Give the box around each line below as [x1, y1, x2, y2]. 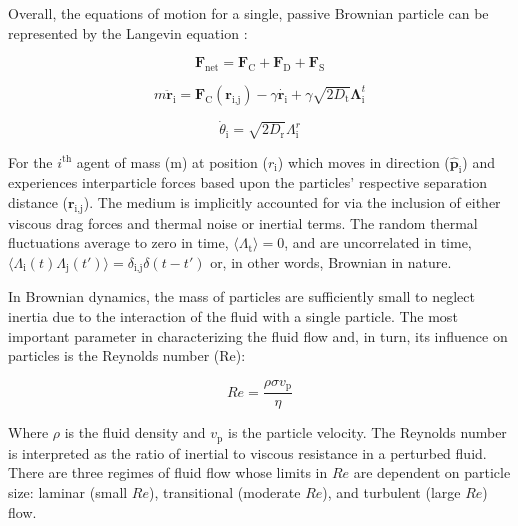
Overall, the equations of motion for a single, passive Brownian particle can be [8, 3, 489, 23]
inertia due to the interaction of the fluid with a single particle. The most [8, 306, 458, 327]
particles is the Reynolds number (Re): [8, 345, 246, 366]
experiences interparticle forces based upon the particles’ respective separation [8, 172, 488, 193]
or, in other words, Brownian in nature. [210, 251, 452, 272]
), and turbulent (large [322, 481, 461, 502]
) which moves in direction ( [277, 151, 450, 172]
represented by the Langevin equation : [8, 22, 248, 43]
